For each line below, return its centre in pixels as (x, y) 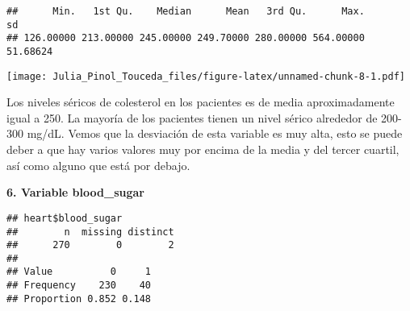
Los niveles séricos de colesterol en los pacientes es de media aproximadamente (201, 102)
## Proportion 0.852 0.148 (79, 299)
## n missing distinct (90, 232)
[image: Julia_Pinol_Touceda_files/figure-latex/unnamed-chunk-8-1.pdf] (206, 76)
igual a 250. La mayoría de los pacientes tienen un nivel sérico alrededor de (192, 117)
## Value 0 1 (79, 272)
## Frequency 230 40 (79, 286)
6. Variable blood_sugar (75, 192)
